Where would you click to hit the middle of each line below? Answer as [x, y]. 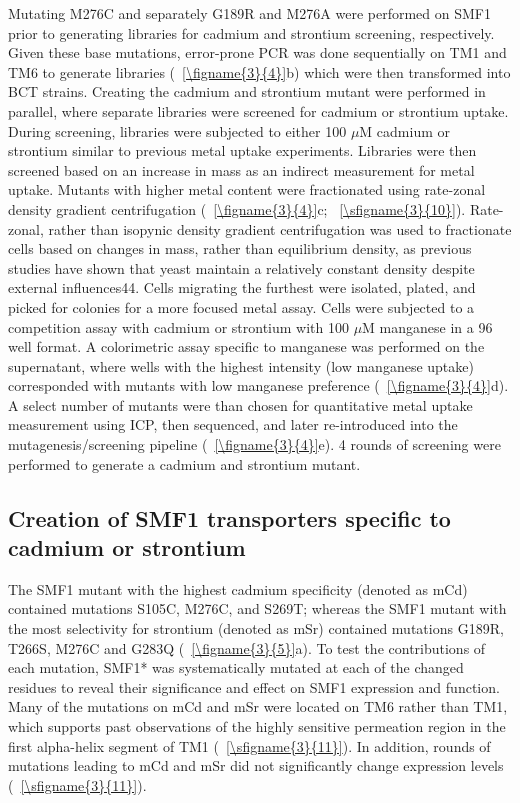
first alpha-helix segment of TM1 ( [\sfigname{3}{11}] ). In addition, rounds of [249, 745]
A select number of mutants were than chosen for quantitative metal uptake [240, 404]
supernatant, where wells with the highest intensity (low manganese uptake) [241, 365]
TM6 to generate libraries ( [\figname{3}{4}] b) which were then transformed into [259, 71]
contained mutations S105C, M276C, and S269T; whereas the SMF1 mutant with [257, 608]
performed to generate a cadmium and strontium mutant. [184, 463]
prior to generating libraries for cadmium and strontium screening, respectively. [251, 32]
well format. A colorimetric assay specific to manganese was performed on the [246, 346]
